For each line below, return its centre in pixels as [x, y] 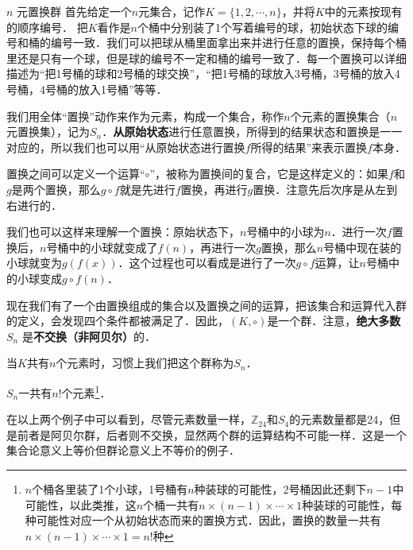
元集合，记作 [172, 11]
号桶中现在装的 [363, 247]
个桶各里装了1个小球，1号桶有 [110, 488]
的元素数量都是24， [340, 419]
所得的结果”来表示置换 [309, 147]
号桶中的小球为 [286, 232]
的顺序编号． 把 [47, 27]
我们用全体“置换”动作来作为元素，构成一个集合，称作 [145, 116]
